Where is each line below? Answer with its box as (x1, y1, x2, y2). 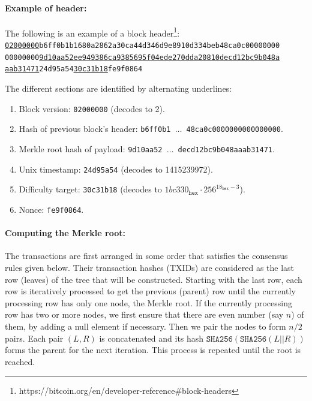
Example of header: (5, 1, 87, 14)
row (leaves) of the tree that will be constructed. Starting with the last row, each (5, 273, 302, 285)
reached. (5, 355, 35, 367)
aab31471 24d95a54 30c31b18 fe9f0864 (5, 65, 143, 74)
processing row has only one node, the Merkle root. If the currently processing (5, 296, 292, 309)
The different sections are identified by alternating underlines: (5, 82, 232, 95)
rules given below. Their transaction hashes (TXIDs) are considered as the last (5, 261, 295, 273)
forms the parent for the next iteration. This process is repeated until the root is (5, 343, 301, 356)
